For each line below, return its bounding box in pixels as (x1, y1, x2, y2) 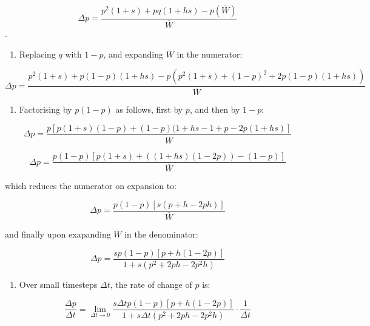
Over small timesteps (19, 278, 98, 291)
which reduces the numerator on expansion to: (5, 179, 177, 192)
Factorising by (19, 103, 72, 116)
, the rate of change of (110, 278, 192, 291)
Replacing (19, 47, 56, 60)
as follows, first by (115, 103, 183, 116)
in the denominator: (124, 227, 198, 240)
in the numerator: (177, 47, 243, 60)
